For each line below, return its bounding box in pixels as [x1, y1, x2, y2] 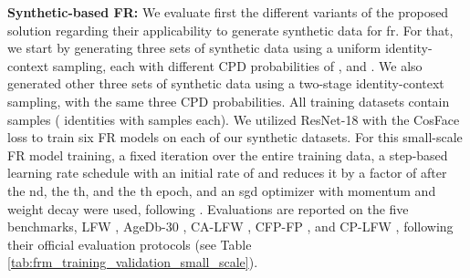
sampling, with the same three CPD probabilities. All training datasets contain [7, 91, 450, 110]
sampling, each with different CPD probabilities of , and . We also [52, 56, 423, 75]
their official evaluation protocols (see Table [7, 234, 252, 253]
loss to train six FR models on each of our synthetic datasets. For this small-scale [7, 128, 463, 147]
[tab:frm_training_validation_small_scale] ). [7, 252, 258, 272]
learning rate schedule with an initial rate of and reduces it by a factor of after [7, 163, 447, 182]
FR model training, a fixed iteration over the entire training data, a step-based [7, 145, 448, 164]
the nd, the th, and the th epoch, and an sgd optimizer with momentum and [7, 180, 436, 200]
